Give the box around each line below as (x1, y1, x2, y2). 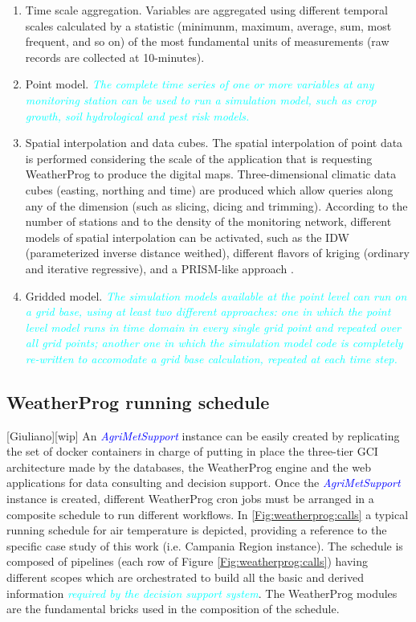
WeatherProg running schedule (6, 389, 270, 414)
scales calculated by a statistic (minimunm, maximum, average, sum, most (25, 17, 392, 34)
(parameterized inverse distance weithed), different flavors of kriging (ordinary (25, 244, 410, 261)
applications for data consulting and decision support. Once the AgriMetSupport (6, 474, 401, 491)
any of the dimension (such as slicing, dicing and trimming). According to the (25, 197, 408, 214)
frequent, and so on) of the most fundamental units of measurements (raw (25, 33, 389, 50)
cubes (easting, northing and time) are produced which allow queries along (25, 181, 394, 198)
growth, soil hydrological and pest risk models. (25, 107, 250, 124)
